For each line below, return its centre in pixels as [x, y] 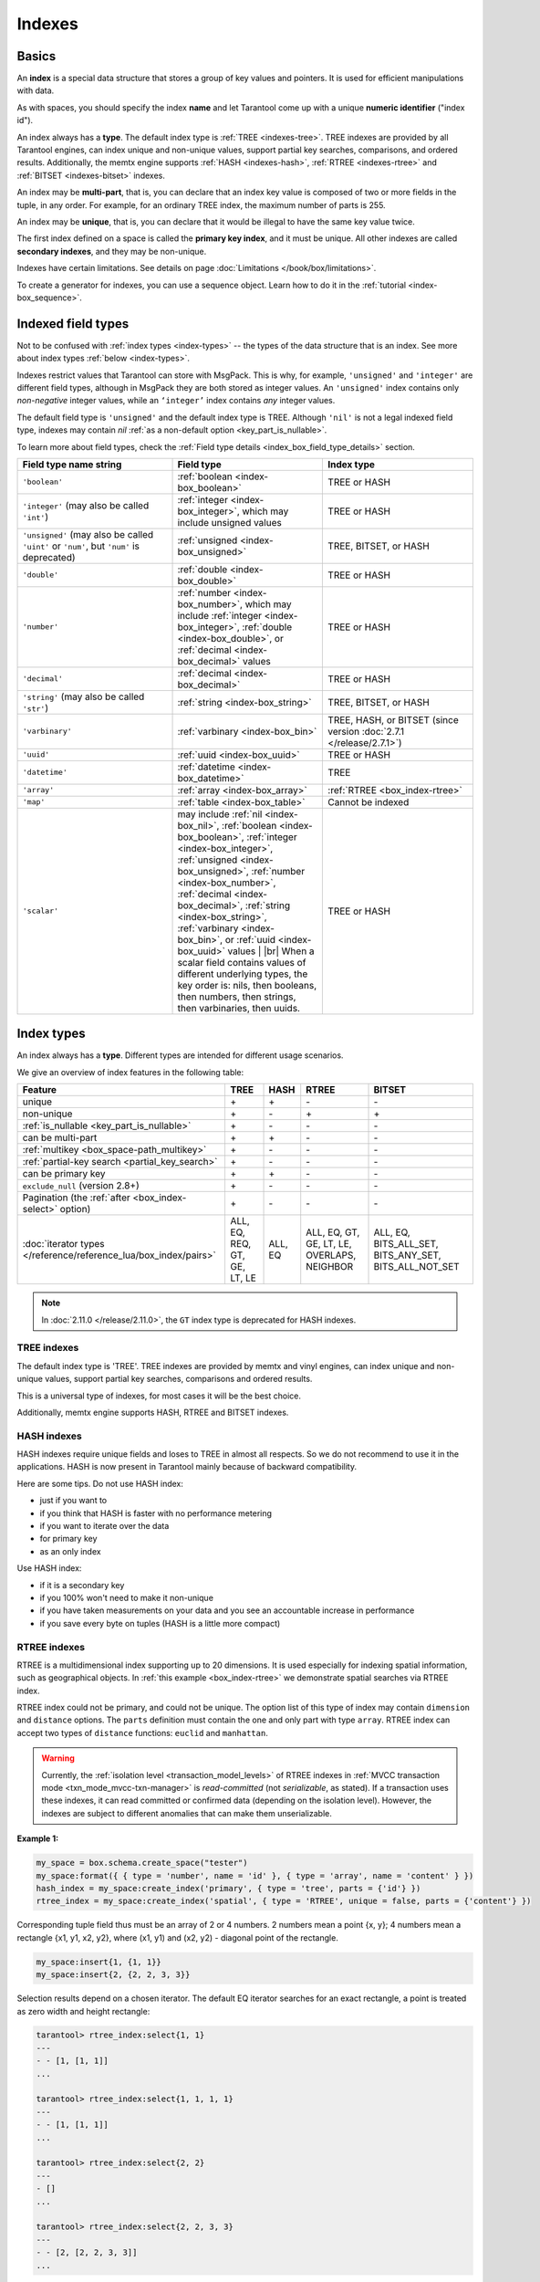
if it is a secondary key [82, 1585]
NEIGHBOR [330, 1267]
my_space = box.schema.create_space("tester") [142, 1863]
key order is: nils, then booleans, [247, 985]
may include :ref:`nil [220, 814]
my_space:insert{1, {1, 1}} [99, 1962]
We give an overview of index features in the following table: [130, 1072]
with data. [36, 90]
